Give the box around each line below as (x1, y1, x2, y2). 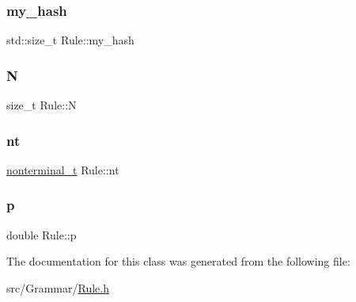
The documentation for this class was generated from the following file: (6, 253, 350, 270)
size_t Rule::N (6, 97, 77, 113)
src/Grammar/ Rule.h (6, 279, 109, 296)
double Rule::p (6, 226, 77, 243)
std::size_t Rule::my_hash (6, 32, 134, 48)
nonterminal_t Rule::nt (6, 161, 119, 178)
